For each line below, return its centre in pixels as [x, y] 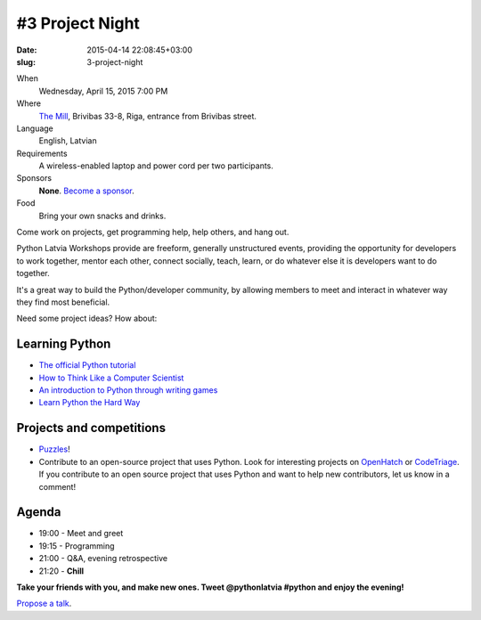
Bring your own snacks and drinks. [102, 216]
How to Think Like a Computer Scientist [111, 378]
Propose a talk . [44, 604]
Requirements [42, 153]
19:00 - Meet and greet [81, 534]
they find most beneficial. [63, 302]
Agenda [39, 512]
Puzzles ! [54, 449]
